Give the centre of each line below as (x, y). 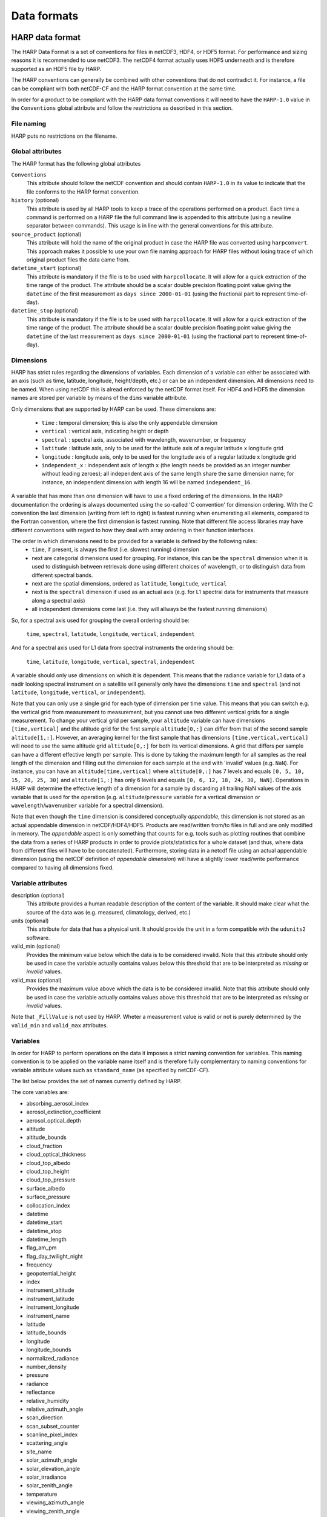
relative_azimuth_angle (55, 1409)
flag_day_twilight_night (54, 1256)
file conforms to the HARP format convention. (83, 192)
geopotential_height (51, 1273)
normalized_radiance (52, 1358)
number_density (46, 1367)
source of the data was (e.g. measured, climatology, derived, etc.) (108, 912)
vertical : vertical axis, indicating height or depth (105, 431)
